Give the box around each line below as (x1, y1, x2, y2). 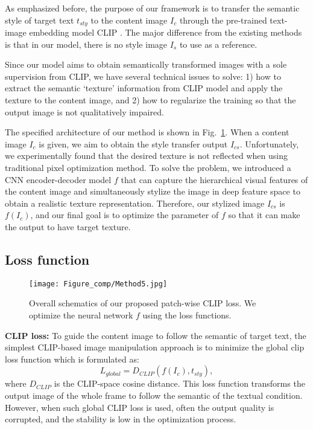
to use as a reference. (179, 37, 258, 50)
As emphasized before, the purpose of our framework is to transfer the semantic (5, 2, 300, 14)
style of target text (5, 13, 74, 26)
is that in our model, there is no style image (5, 37, 168, 50)
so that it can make (228, 208, 300, 221)
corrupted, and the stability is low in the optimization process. (5, 413, 236, 425)
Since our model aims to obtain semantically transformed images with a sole (5, 58, 287, 71)
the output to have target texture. (5, 220, 131, 233)
